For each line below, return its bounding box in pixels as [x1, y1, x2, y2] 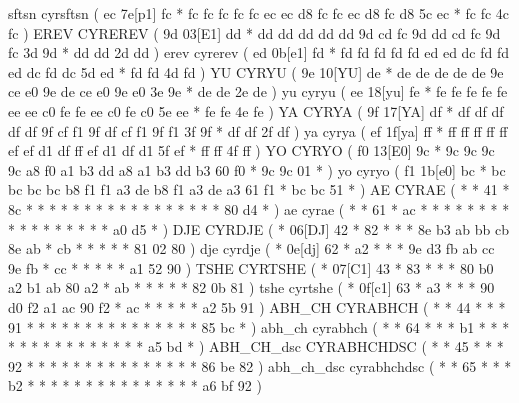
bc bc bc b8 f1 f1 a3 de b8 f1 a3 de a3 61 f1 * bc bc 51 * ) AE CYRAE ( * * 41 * [8, 179, 510, 200]
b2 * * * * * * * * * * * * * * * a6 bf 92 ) [8, 375, 262, 396]
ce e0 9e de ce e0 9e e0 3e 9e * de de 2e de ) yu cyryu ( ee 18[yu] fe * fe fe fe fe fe [8, 81, 508, 102]
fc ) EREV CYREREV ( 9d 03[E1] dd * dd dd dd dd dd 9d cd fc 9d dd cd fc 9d [8, 22, 501, 43]
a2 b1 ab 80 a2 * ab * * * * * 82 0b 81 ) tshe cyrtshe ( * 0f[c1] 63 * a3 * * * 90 [8, 277, 495, 298]
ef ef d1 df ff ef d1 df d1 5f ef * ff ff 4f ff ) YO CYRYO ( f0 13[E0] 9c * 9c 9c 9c [8, 140, 495, 161]
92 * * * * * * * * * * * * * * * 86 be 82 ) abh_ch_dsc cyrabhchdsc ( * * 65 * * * [8, 355, 512, 376]
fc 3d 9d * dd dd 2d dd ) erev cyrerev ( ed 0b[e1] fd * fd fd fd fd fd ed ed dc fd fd [8, 42, 510, 63]
